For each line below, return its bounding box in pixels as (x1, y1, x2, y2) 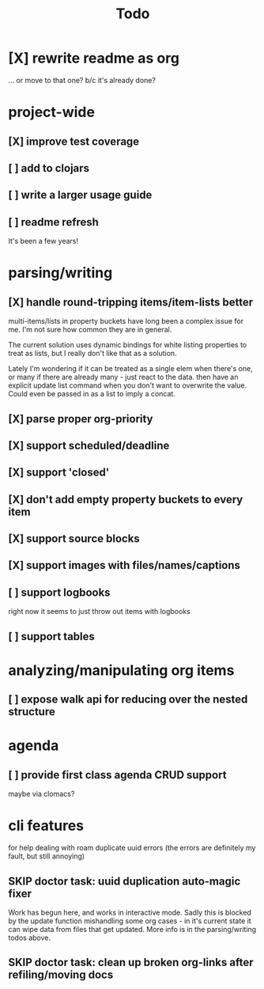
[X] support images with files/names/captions (8, 559, 241, 572)
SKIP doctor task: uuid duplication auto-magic (8, 874, 241, 888)
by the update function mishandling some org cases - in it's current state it (8, 915, 251, 926)
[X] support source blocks (8, 532, 140, 546)
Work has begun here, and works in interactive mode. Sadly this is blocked (8, 908, 251, 917)
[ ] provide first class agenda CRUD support (8, 768, 227, 782)
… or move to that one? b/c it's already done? (8, 75, 157, 85)
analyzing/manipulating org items (8, 661, 235, 679)
